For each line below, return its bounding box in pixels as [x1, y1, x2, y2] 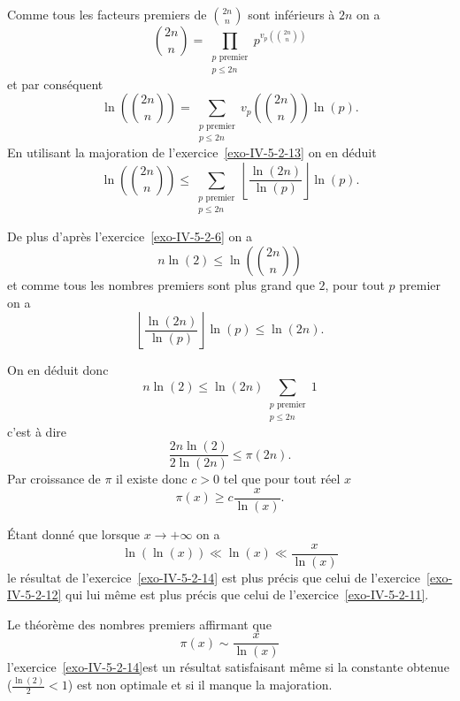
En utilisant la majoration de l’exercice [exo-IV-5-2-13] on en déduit [7, 143, 377, 162]
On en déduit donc [7, 361, 109, 379]
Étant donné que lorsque [7, 524, 141, 543]
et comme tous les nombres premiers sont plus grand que [7, 276, 315, 294]
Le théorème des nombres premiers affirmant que [7, 614, 272, 633]
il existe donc [116, 469, 188, 488]
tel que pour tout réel [223, 469, 341, 488]
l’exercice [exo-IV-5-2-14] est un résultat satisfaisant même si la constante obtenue [7, 658, 449, 676]
